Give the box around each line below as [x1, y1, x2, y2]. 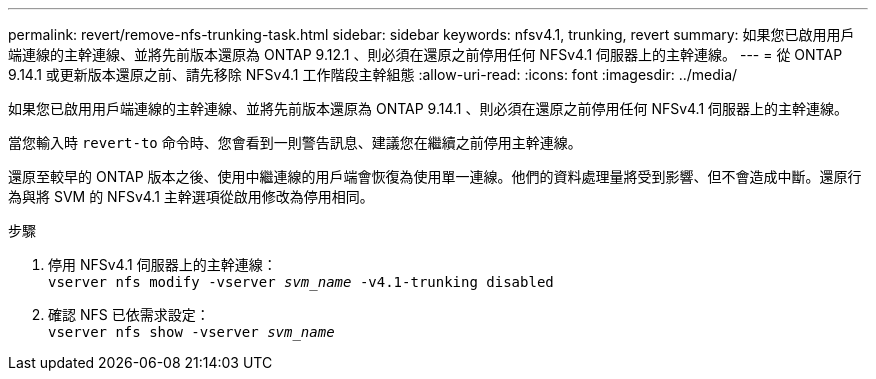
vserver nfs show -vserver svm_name [48, 324, 335, 340]
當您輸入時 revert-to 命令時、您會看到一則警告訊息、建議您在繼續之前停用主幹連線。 [8, 134, 582, 151]
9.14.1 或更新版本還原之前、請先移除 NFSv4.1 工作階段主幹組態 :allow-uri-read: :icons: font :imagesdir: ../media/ [8, 66, 738, 83]
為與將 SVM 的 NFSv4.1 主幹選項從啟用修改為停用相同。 [8, 188, 374, 205]
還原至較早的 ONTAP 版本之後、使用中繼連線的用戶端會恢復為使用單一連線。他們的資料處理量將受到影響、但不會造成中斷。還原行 [8, 168, 862, 185]
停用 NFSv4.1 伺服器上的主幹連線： [48, 256, 277, 273]
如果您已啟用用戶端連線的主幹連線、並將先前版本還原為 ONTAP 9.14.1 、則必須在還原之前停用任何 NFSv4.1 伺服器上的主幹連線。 [8, 100, 849, 117]
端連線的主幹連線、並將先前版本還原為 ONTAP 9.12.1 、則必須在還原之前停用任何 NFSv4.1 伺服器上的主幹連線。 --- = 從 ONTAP [8, 46, 843, 63]
